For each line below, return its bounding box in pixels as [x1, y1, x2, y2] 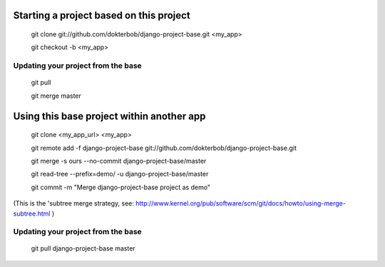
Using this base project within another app [13, 110, 206, 122]
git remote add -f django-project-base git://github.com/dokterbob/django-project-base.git [31, 143, 297, 152]
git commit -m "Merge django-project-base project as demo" [31, 183, 210, 191]
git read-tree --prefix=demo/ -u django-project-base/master [31, 170, 209, 178]
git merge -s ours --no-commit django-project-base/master [31, 156, 207, 165]
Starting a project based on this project [13, 9, 190, 21]
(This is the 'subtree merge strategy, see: [13, 199, 135, 208]
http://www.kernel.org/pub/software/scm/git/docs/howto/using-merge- [135, 199, 346, 208]
